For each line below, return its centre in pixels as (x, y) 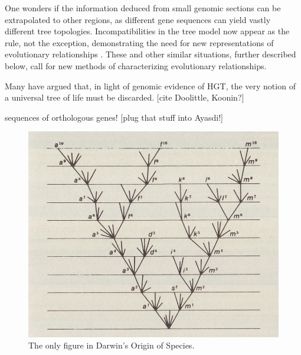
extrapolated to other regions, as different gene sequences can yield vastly (138, 19)
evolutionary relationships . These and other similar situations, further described (150, 54)
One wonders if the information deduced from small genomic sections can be (143, 8)
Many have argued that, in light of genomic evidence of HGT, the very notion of (150, 85)
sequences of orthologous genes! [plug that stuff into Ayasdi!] (114, 117)
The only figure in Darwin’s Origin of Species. (112, 345)
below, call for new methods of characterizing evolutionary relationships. (136, 65)
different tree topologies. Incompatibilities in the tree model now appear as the (147, 31)
